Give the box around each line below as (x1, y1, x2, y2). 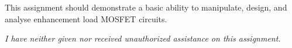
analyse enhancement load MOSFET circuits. (5, 12, 167, 25)
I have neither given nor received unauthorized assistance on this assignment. (5, 32, 281, 44)
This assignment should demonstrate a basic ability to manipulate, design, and (5, 1, 287, 13)
